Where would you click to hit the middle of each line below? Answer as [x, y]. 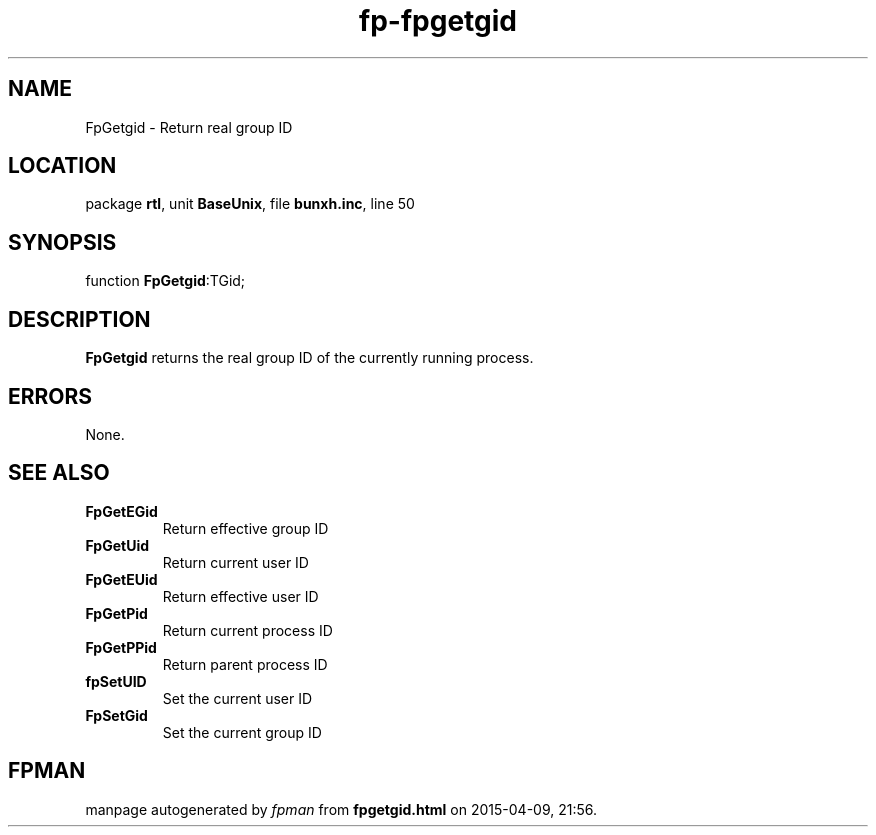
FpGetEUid [121, 579]
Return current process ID [247, 630]
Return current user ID [235, 562]
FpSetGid [116, 715]
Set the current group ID [242, 732]
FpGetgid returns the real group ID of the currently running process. [309, 358]
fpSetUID [116, 681]
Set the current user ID [237, 698]
